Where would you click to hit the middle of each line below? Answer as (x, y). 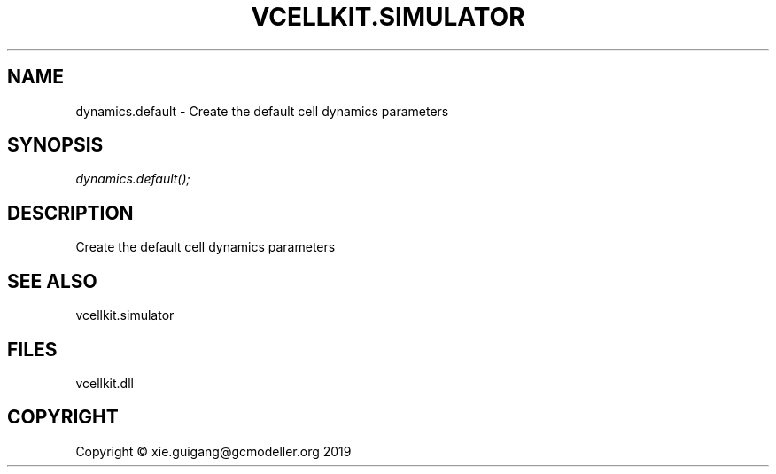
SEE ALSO (52, 281)
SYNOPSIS (55, 145)
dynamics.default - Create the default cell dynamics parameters (262, 111)
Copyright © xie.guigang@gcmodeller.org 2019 (213, 451)
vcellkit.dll (105, 383)
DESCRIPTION (70, 213)
